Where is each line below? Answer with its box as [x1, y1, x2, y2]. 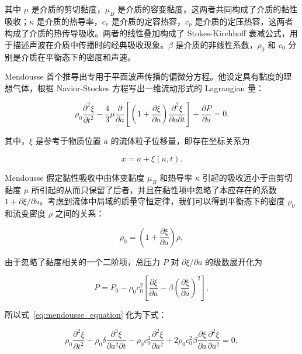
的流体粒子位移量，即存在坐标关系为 [110, 135, 250, 147]
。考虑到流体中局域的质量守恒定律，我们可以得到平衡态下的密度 [39, 195, 285, 207]
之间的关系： [55, 207, 105, 219]
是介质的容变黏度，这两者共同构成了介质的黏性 [117, 3, 298, 15]
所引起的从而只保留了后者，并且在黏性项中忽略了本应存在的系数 [31, 183, 277, 195]
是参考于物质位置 [35, 135, 101, 147]
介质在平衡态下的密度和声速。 [20, 50, 136, 63]
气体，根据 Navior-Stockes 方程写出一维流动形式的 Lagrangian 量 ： [12, 81, 265, 94]
